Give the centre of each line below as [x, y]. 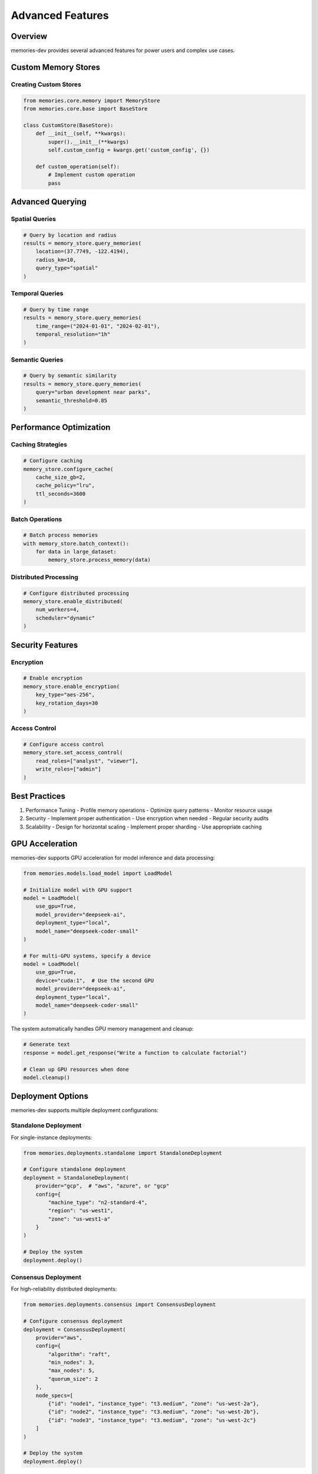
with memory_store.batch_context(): [76, 543]
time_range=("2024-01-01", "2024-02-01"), [98, 326]
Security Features [44, 645]
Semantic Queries [37, 360]
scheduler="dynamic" [65, 618]
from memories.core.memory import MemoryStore [92, 101]
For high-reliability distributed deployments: [64, 1289]
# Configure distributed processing [76, 593]
